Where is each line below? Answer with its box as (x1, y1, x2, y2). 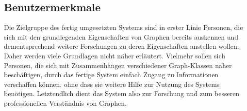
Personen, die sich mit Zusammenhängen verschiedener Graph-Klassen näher (4, 60, 232, 70)
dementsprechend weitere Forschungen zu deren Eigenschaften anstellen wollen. (4, 41, 239, 51)
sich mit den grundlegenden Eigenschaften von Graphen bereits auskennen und (4, 31, 238, 42)
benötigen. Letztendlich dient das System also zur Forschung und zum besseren (4, 88, 240, 98)
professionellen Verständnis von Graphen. (4, 97, 127, 108)
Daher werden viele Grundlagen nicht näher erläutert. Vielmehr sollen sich (4, 50, 226, 60)
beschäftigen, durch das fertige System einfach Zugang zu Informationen (4, 69, 219, 80)
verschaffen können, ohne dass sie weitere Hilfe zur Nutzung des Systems (4, 79, 220, 89)
